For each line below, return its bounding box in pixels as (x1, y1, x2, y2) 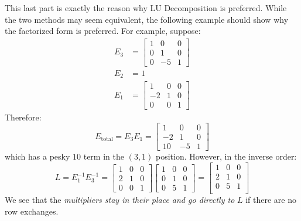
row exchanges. (5, 205, 59, 217)
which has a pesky (5, 150, 70, 163)
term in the (83, 150, 124, 163)
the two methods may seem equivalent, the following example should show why (5, 13, 289, 25)
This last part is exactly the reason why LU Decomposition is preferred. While (5, 2, 287, 13)
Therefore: (5, 110, 42, 123)
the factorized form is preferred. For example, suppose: (5, 25, 201, 37)
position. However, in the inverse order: (156, 150, 297, 163)
